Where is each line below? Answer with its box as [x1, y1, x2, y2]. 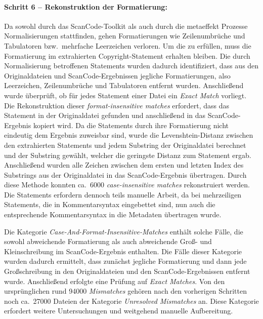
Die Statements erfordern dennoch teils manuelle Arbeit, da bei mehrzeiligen [4, 189, 242, 200]
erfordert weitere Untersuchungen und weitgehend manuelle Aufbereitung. [4, 305, 233, 316]
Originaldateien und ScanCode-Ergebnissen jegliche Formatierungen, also [4, 70, 231, 81]
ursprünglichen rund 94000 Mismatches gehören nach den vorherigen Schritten [4, 286, 247, 296]
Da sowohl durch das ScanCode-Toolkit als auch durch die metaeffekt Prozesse [4, 20, 248, 31]
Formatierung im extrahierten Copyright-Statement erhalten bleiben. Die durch [4, 50, 250, 61]
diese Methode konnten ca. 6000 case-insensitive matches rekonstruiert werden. [4, 179, 250, 190]
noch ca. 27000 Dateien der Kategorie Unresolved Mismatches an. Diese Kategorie [4, 295, 259, 306]
